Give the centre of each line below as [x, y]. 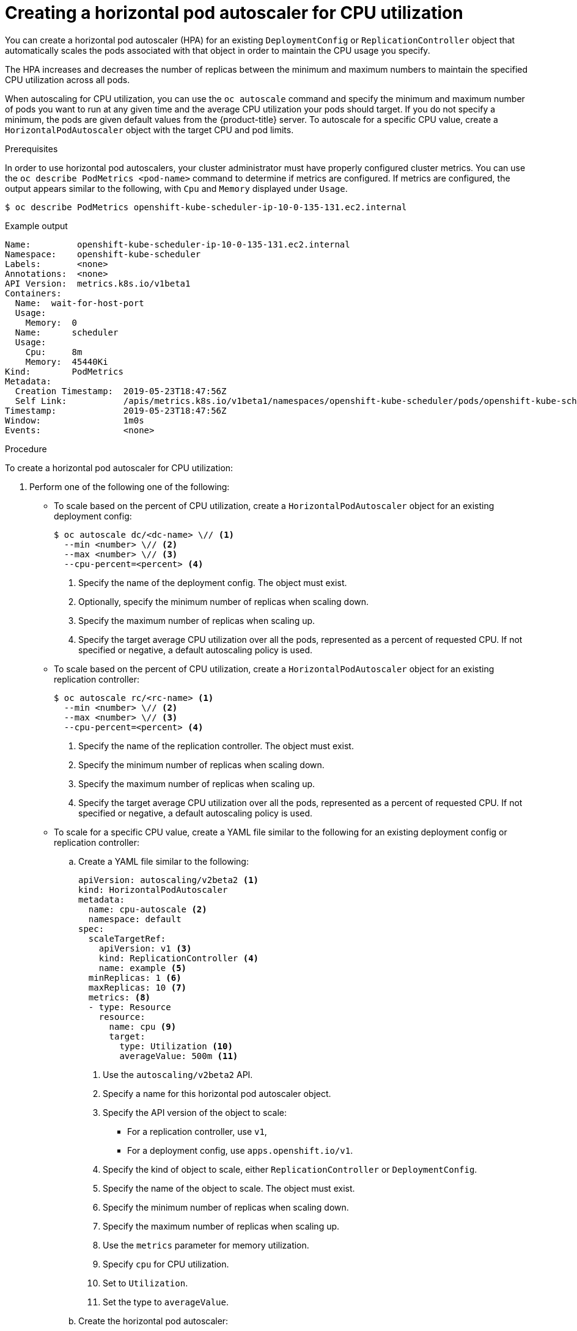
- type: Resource [130, 1007]
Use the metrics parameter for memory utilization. [206, 1245]
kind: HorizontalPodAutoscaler [153, 889]
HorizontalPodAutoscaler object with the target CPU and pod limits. [149, 130]
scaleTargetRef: [127, 938]
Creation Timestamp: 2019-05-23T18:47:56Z [121, 391]
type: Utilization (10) [176, 1046]
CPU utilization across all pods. [68, 79]
